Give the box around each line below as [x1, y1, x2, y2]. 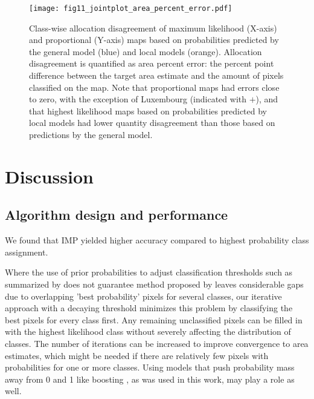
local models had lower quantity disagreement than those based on [29, 116, 275, 129]
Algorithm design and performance [5, 205, 228, 224]
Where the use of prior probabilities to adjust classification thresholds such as [5, 266, 293, 279]
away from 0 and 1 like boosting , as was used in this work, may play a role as [5, 372, 295, 385]
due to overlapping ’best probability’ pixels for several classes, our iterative [5, 289, 282, 302]
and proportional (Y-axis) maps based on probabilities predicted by [29, 33, 279, 46]
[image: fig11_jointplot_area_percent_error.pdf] [29, 4, 232, 13]
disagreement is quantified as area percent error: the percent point [29, 57, 274, 70]
